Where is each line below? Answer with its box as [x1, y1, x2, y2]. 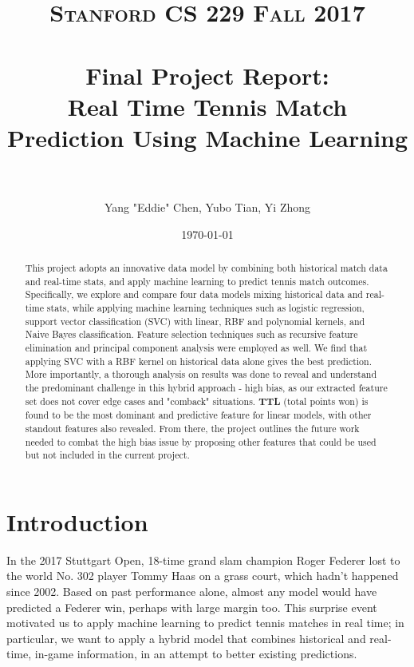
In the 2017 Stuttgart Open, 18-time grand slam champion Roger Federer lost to [6, 551, 400, 568]
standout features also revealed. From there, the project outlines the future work [25, 421, 360, 435]
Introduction [6, 505, 148, 538]
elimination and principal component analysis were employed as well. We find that [25, 340, 368, 354]
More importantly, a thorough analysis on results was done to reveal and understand [25, 367, 377, 381]
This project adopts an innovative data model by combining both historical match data [25, 261, 388, 275]
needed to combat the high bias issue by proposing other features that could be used [25, 435, 377, 448]
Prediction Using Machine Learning [6, 121, 408, 153]
